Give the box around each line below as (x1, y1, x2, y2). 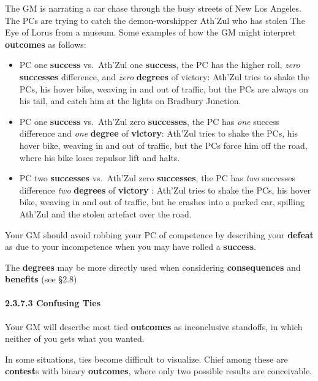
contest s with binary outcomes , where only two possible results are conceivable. (5, 364, 312, 377)
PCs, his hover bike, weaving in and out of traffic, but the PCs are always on (19, 82, 309, 95)
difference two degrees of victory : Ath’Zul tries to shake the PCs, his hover (19, 183, 311, 196)
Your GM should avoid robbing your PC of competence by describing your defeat (5, 228, 314, 241)
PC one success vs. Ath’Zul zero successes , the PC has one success (19, 115, 280, 127)
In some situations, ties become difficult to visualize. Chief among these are (5, 352, 288, 365)
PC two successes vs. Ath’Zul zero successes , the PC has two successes (19, 172, 296, 184)
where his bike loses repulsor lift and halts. (19, 151, 180, 164)
